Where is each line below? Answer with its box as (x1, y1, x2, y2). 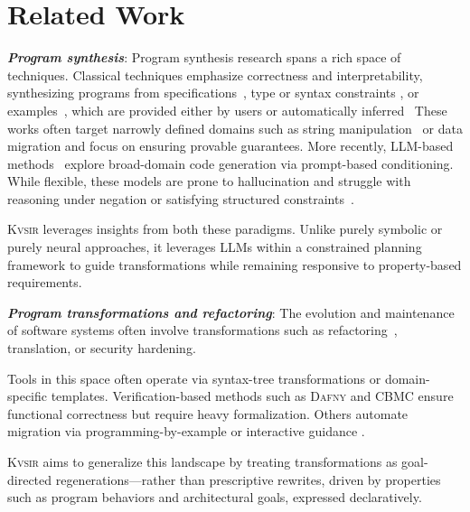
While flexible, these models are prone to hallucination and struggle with (7, 172, 411, 191)
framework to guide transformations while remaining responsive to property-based (7, 255, 462, 274)
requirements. (7, 273, 82, 292)
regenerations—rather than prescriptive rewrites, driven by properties (55, 470, 441, 489)
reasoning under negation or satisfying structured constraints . (7, 189, 354, 208)
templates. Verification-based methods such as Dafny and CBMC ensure (51, 386, 454, 405)
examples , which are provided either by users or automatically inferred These (7, 100, 447, 119)
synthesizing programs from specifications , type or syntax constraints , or (7, 83, 419, 102)
